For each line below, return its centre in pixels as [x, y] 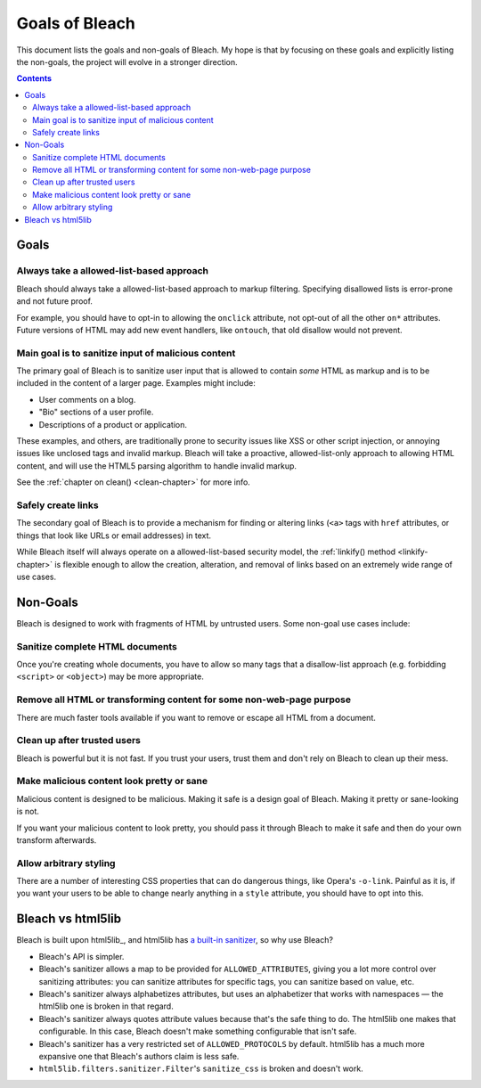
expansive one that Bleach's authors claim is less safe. [139, 1056]
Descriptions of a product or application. [113, 424]
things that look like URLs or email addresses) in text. [114, 536]
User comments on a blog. [87, 399]
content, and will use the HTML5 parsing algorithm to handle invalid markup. [157, 466]
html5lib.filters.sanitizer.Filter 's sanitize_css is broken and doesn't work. [201, 1068]
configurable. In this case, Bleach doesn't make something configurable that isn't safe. [198, 1031]
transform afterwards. [57, 840]
